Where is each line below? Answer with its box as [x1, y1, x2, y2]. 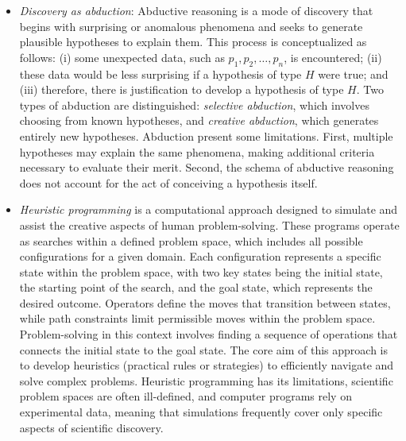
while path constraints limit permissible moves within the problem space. [19, 310, 376, 327]
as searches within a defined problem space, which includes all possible [19, 232, 363, 249]
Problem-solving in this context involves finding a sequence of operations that [19, 326, 398, 342]
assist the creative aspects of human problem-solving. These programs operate [19, 216, 400, 233]
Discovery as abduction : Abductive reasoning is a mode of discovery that [19, 2, 373, 18]
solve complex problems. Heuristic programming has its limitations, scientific [19, 372, 393, 389]
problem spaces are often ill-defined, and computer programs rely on [19, 388, 352, 404]
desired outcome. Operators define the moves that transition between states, [19, 294, 391, 311]
